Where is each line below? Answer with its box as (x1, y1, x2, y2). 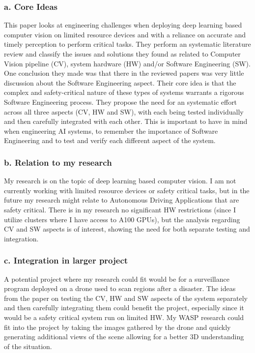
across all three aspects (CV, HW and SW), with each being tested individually (4, 106, 244, 117)
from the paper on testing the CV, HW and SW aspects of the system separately (4, 293, 248, 303)
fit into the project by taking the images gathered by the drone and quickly (4, 322, 231, 332)
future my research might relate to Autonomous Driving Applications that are (4, 195, 239, 205)
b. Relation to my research (4, 156, 112, 168)
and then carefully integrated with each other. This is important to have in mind (4, 116, 248, 126)
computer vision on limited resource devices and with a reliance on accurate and (4, 29, 246, 39)
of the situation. (4, 341, 52, 351)
